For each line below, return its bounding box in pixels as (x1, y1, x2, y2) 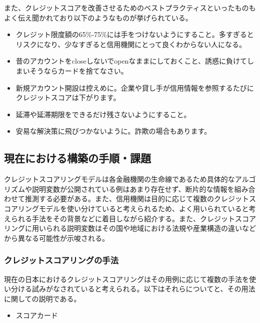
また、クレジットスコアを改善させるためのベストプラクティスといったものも (4, 3, 256, 13)
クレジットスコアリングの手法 (4, 254, 119, 266)
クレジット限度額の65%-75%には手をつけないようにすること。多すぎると (15, 29, 254, 40)
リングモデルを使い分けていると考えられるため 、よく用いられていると (17, 203, 249, 213)
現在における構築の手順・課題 (4, 150, 151, 166)
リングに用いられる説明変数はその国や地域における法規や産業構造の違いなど (4, 223, 256, 233)
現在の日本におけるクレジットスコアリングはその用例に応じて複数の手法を (4, 273, 249, 284)
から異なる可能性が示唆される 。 (4, 232, 109, 243)
